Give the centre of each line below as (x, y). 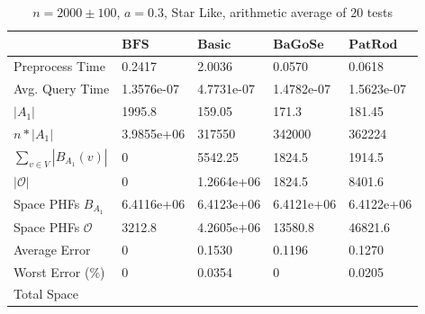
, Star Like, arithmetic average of (255, 12)
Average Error (52, 249)
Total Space (46, 294)
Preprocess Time (59, 66)
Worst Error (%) (59, 271)
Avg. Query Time (62, 89)
